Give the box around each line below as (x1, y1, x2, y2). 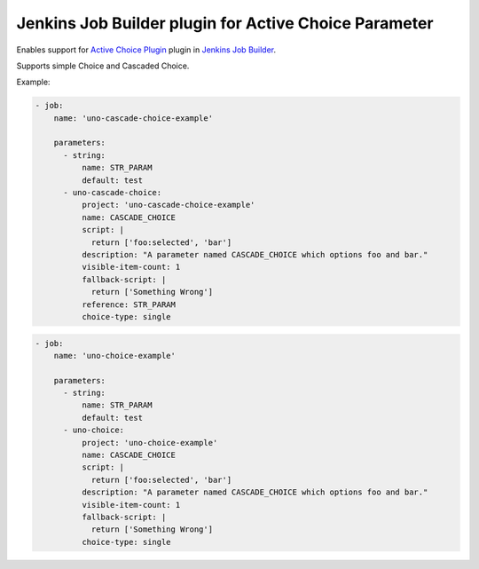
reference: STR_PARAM (81, 299, 177, 310)
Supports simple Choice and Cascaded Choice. (16, 60, 190, 71)
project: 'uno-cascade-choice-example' (81, 200, 255, 210)
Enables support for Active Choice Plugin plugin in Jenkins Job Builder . (16, 44, 277, 55)
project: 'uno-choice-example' (81, 438, 218, 447)
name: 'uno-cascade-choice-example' (53, 113, 213, 123)
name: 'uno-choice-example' (53, 351, 177, 360)
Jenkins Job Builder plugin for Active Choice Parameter (16, 13, 434, 33)
